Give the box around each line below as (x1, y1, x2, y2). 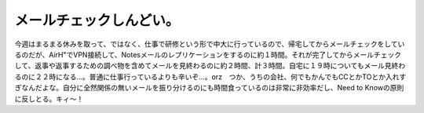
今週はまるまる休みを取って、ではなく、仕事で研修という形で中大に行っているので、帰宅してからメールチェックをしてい (14, 39, 405, 49)
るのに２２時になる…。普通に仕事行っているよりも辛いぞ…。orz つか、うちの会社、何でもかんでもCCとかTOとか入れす (14, 71, 407, 82)
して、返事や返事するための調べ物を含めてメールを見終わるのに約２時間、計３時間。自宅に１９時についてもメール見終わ (14, 61, 406, 71)
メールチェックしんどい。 (14, 12, 180, 29)
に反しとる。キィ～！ (14, 94, 84, 104)
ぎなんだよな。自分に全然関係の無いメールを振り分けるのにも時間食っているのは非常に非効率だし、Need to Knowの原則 (14, 83, 404, 93)
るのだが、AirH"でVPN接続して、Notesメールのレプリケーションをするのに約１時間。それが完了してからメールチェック (14, 49, 402, 59)
